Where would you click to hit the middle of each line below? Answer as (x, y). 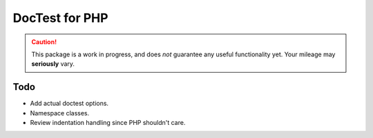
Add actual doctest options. (69, 104)
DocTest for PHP (60, 18)
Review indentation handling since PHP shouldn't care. (108, 123)
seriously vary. (53, 64)
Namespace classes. (60, 113)
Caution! (44, 42)
